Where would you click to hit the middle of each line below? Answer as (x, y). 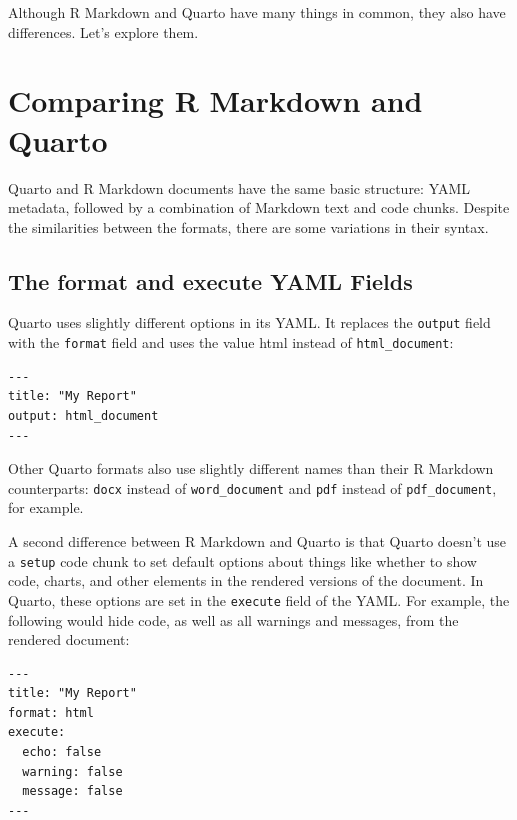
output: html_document (83, 415)
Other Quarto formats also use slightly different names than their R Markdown (251, 468)
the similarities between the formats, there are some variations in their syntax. (248, 226)
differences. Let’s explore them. (103, 31)
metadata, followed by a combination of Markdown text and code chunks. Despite (259, 207)
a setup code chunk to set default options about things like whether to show (242, 560)
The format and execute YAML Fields (210, 280)
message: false (72, 791)
